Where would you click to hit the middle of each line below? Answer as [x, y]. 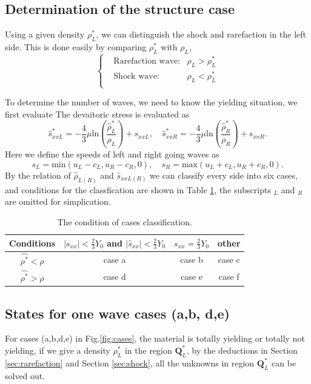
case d [115, 276]
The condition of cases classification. [125, 221]
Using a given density [45, 34]
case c [229, 260]
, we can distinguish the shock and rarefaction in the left [201, 34]
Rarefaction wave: [147, 61]
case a [115, 260]
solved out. [25, 375]
